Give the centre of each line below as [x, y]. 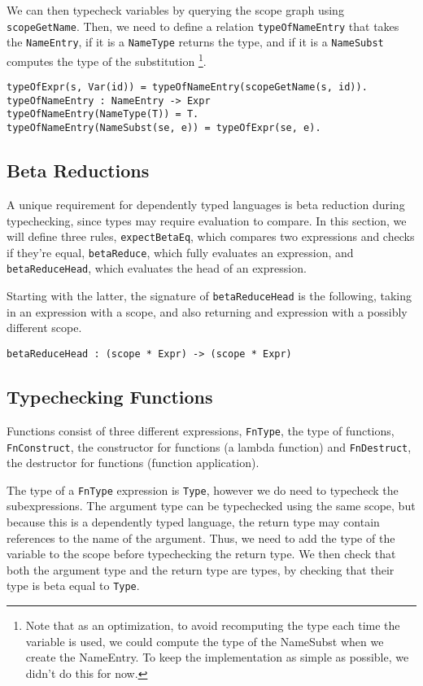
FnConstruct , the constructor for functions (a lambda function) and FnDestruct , [209, 446]
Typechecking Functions [110, 397]
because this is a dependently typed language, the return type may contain [193, 522]
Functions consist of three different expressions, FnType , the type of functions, [201, 430]
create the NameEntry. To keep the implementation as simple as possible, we [217, 657]
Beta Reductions [78, 170]
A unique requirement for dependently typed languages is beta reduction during [206, 204]
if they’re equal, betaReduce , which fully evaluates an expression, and [180, 252]
